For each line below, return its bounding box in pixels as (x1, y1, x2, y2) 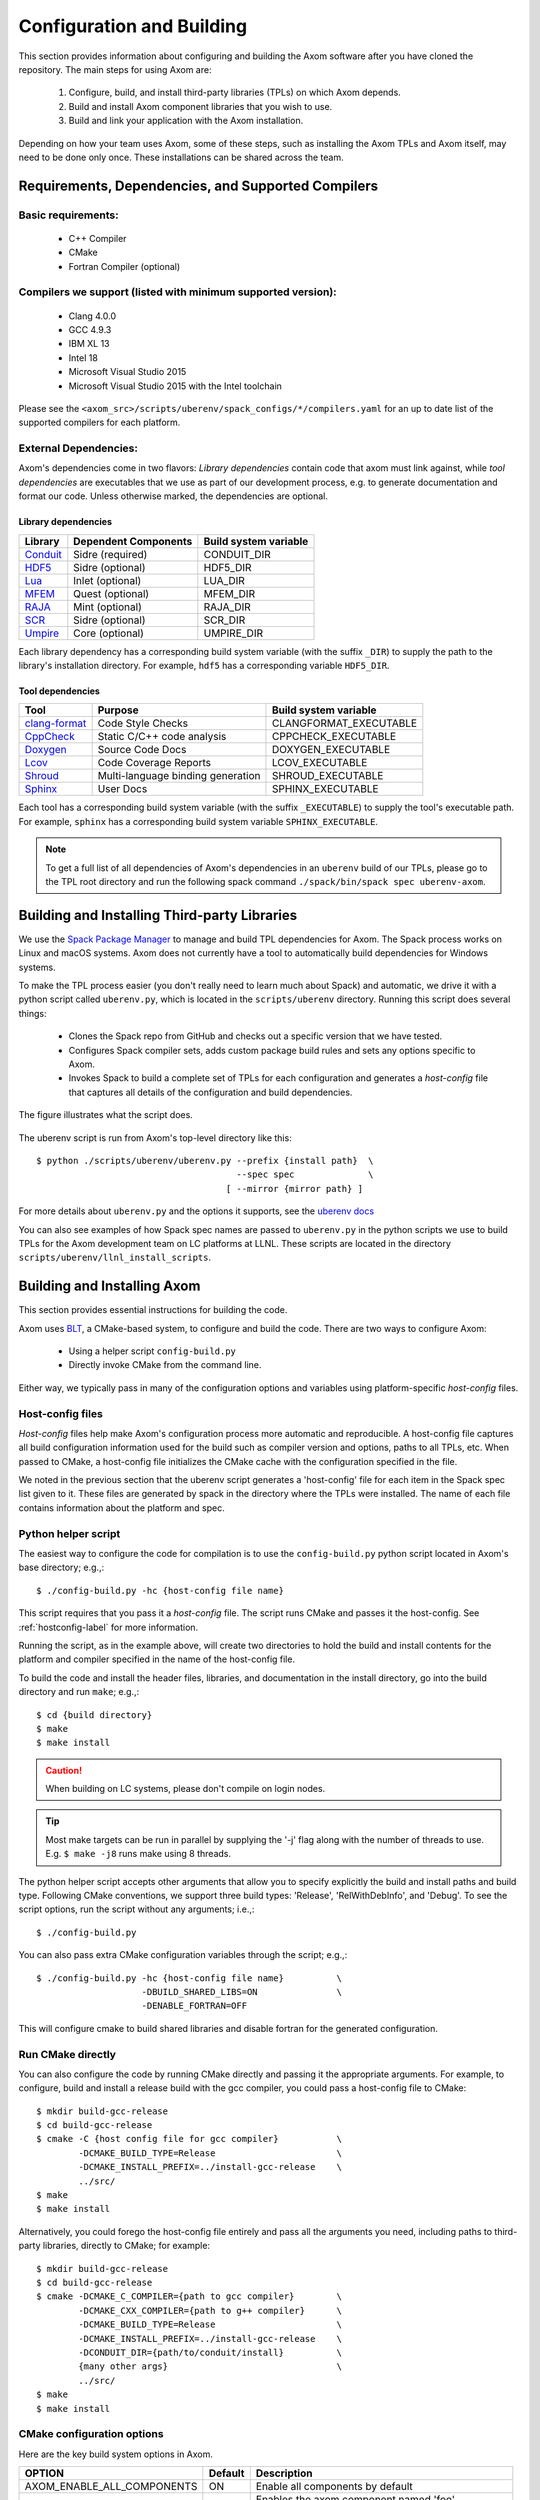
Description (255, 2466, 313, 2480)
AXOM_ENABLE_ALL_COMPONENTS (24, 2480, 198, 2494)
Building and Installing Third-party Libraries (18, 906, 298, 924)
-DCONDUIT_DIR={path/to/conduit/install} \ (78, 2346, 342, 2358)
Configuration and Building (18, 15, 248, 37)
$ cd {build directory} (36, 1709, 153, 1720)
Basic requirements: (18, 208, 119, 222)
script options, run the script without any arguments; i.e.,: (18, 1903, 255, 1915)
